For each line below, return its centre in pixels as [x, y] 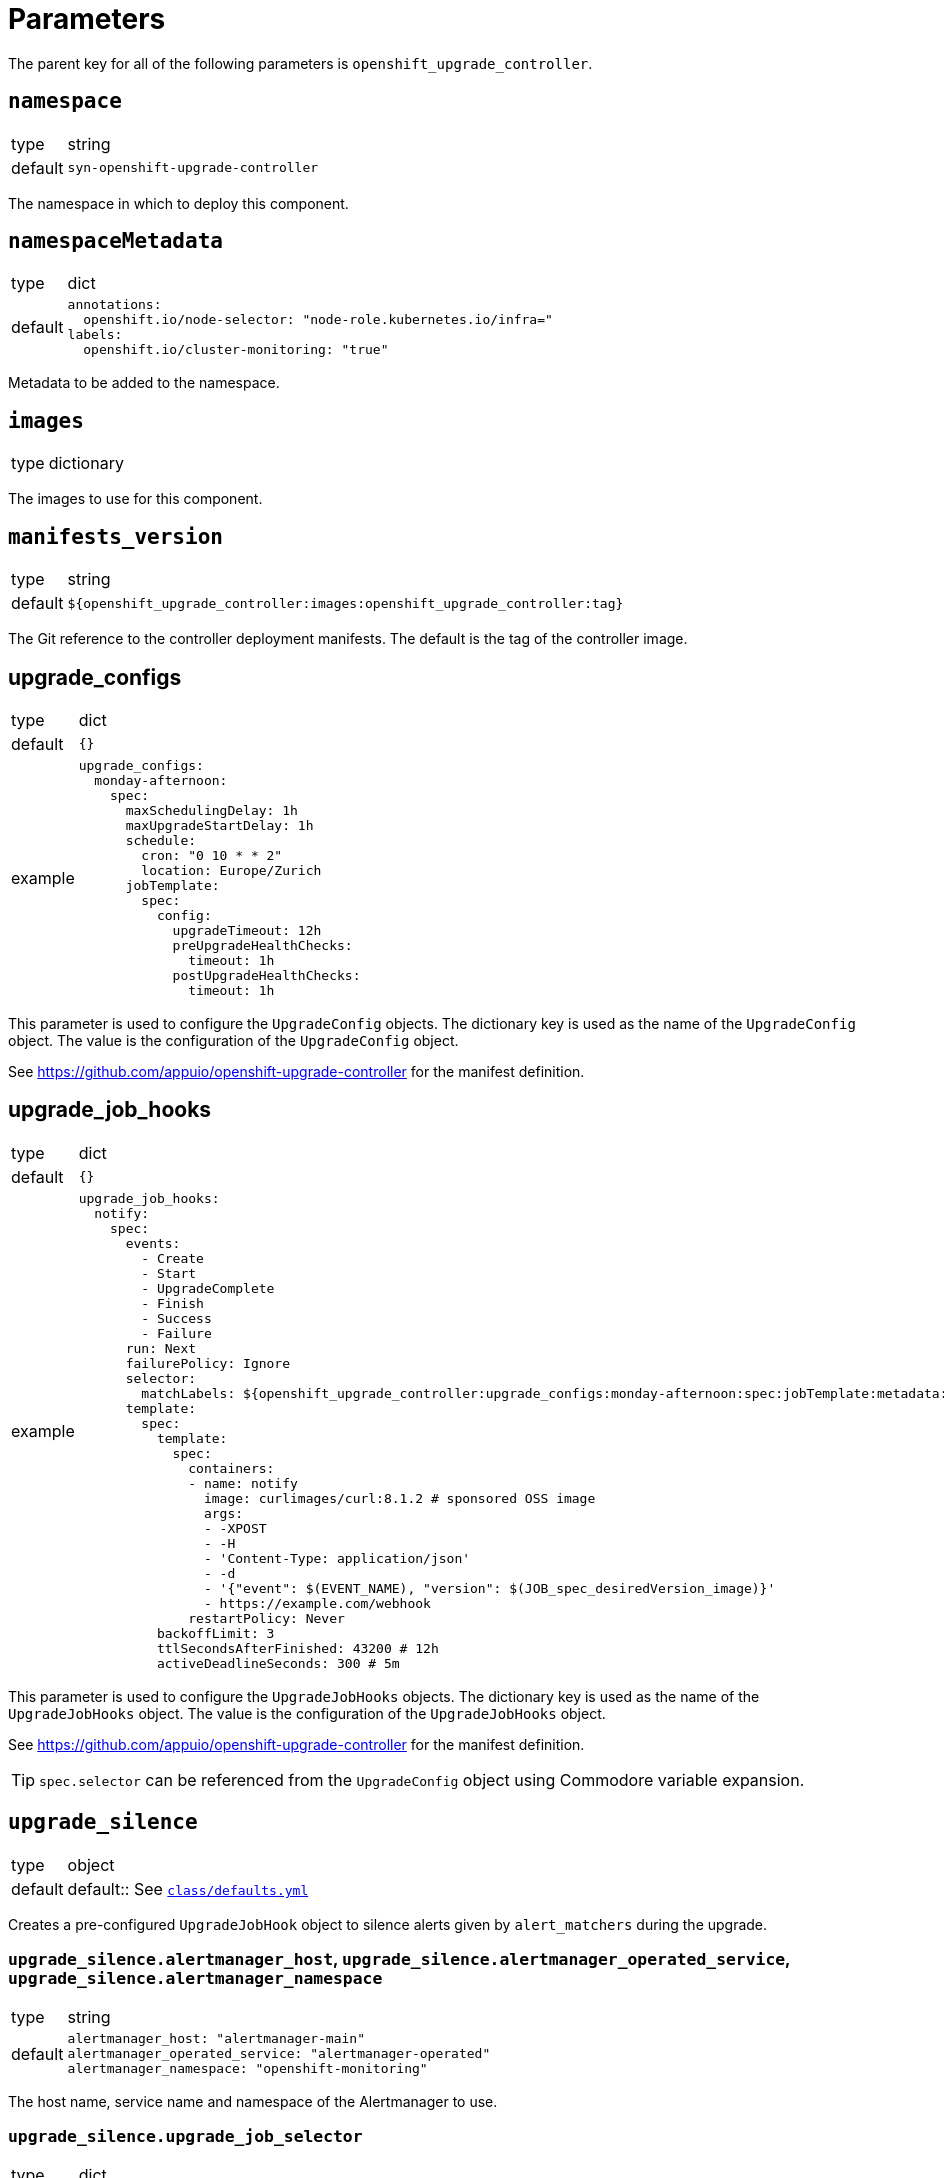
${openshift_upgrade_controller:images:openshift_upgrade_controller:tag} [345, 603]
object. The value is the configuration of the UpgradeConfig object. [233, 1040]
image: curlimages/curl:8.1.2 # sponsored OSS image [399, 1498]
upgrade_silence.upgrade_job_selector [185, 2136]
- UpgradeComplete [208, 1288]
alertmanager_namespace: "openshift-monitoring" [247, 2069]
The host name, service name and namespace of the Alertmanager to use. [253, 2102]
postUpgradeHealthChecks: [266, 975]
